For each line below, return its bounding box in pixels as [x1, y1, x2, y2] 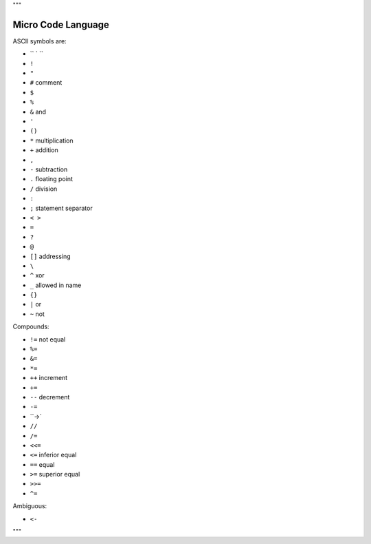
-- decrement [30, 393, 70, 401]
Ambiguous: [12, 502, 47, 510]
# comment [30, 79, 63, 87]
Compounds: [12, 322, 49, 331]
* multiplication [30, 136, 74, 145]
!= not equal [30, 335, 66, 344]
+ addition [30, 146, 58, 154]
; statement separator [30, 204, 93, 212]
